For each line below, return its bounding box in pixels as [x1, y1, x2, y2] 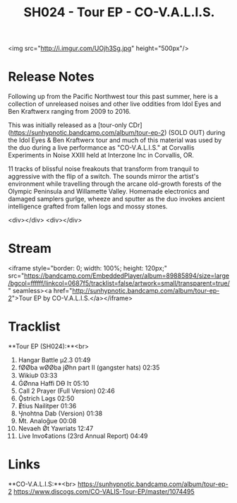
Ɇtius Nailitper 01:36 [18, 402, 77, 410]
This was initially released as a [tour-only [8, 121, 128, 129]
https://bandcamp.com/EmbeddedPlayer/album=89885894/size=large [24, 271, 230, 280]
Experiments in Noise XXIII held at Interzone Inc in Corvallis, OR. [8, 151, 195, 160]
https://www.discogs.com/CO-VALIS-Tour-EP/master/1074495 [13, 487, 195, 495]
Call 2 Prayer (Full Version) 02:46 [18, 386, 115, 395]
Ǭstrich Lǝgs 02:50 [18, 394, 75, 403]
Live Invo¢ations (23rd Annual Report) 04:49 [18, 432, 148, 440]
